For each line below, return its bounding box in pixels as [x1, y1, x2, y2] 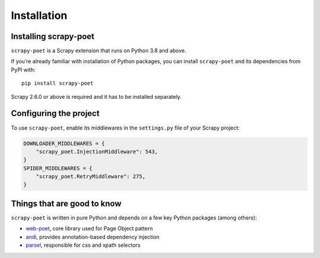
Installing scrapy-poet [11, 31, 95, 41]
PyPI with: [11, 66, 36, 73]
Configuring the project [11, 108, 100, 118]
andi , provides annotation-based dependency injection [25, 233, 160, 240]
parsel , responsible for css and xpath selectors [25, 241, 140, 249]
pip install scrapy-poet [21, 80, 94, 87]
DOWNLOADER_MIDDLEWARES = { [23, 140, 105, 147]
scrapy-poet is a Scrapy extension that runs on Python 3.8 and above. [11, 47, 187, 54]
